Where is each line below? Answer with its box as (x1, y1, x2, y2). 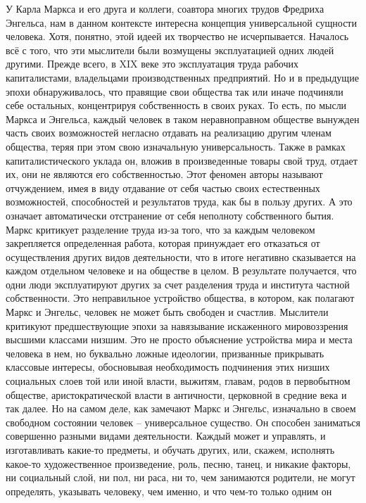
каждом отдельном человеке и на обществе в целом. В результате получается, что (6, 263, 357, 278)
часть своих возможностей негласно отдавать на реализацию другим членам (6, 125, 332, 140)
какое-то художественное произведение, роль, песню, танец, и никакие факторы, (6, 456, 351, 471)
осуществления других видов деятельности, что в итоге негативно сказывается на (6, 249, 356, 264)
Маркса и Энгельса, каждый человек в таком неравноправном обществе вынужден (6, 111, 360, 126)
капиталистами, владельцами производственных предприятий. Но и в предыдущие (6, 70, 359, 84)
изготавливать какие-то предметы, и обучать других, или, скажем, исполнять (6, 442, 335, 457)
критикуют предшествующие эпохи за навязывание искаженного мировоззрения (6, 318, 348, 333)
